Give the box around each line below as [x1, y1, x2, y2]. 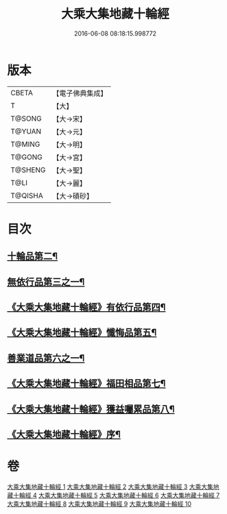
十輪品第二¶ [7, 251, 58, 262]
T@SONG [10, 114, 43, 123]
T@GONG [10, 152, 43, 162]
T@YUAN [10, 126, 42, 136]
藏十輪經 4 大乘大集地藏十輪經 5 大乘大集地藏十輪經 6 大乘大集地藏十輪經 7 [7, 491, 220, 499]
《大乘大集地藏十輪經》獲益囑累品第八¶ [7, 403, 175, 415]
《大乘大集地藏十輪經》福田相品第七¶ [7, 378, 166, 389]
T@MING [10, 139, 40, 149]
